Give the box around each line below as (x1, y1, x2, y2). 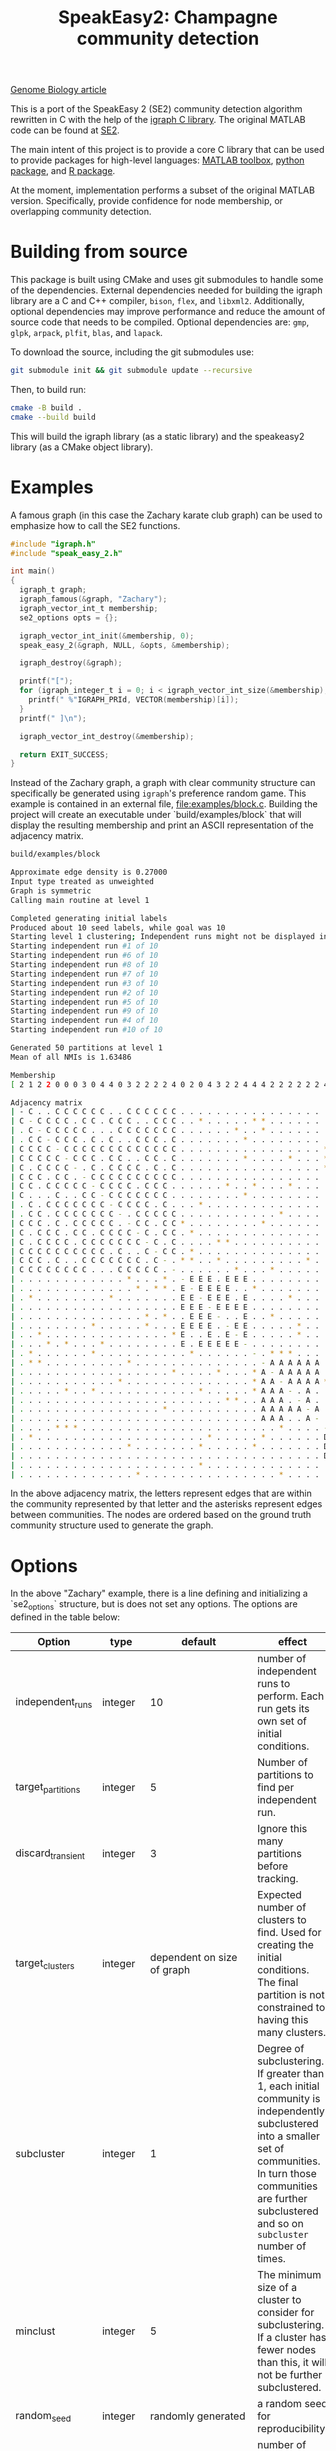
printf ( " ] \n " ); (19, 713, 87, 723)
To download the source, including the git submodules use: (10, 346, 255, 358)
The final (256, 1976, 299, 1990)
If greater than (256, 2067, 325, 2081)
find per (256, 1781, 295, 1795)
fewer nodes (256, 2343, 317, 2357)
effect (278, 1635, 308, 1649)
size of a (256, 2281, 298, 2295)
